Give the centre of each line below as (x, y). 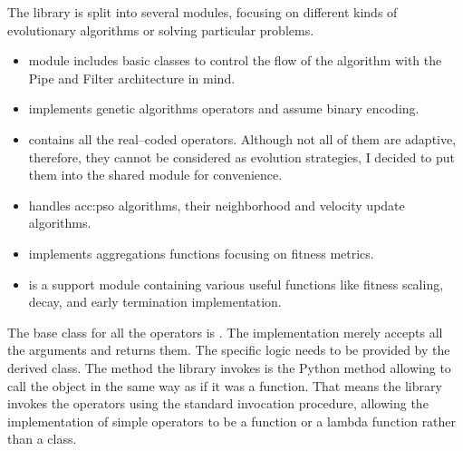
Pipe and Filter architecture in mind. (132, 78)
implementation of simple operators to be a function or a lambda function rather (232, 421)
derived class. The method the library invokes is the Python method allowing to (229, 367)
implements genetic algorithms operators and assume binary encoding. (224, 108)
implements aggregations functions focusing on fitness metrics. (201, 253)
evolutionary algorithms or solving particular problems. (161, 29)
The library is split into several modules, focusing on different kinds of (203, 12)
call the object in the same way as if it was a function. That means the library (225, 385)
